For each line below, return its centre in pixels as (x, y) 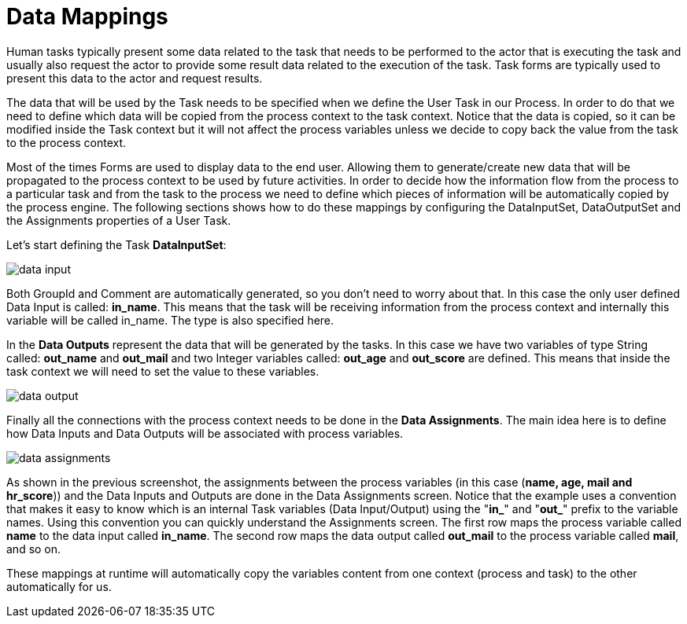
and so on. (34, 549)
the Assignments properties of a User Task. (119, 220)
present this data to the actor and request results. (135, 78)
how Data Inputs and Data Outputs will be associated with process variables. (205, 433)
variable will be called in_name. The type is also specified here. (170, 320)
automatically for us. (59, 586)
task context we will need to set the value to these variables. (163, 371)
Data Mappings (87, 17)
